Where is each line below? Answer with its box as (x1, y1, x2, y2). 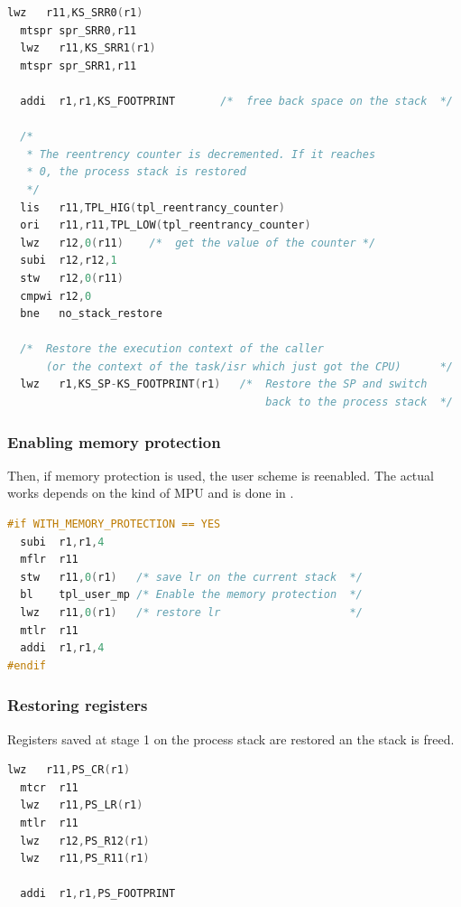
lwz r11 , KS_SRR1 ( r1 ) (20, 42, 156, 55)
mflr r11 (20, 553, 78, 566)
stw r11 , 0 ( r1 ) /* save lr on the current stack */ (20, 570, 363, 584)
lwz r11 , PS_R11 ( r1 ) (20, 852, 150, 865)
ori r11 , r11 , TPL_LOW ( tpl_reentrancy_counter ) (20, 219, 311, 232)
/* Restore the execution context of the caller (20, 342, 324, 356)
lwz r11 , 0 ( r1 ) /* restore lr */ (20, 606, 363, 620)
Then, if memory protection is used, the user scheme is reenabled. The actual (7, 465, 434, 484)
